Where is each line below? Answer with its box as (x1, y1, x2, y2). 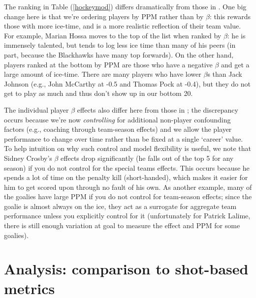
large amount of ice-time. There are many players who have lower (4, 69, 201, 79)
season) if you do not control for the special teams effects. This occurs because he (4, 162, 250, 173)
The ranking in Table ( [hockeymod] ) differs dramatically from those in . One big (4, 1, 247, 11)
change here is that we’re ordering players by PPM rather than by (4, 11, 204, 21)
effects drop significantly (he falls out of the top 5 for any (61, 152, 234, 163)
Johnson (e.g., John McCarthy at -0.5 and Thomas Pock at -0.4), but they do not (4, 78, 251, 89)
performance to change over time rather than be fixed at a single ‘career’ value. (4, 133, 243, 144)
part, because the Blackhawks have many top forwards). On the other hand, (4, 49, 234, 60)
